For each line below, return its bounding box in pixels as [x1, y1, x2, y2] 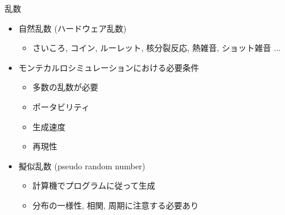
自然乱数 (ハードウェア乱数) [18, 22, 127, 34]
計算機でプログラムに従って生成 [32, 179, 155, 192]
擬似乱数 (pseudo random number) [18, 159, 145, 172]
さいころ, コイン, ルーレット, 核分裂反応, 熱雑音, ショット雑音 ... [32, 42, 281, 54]
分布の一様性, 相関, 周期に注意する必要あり [32, 199, 199, 211]
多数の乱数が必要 [32, 81, 99, 93]
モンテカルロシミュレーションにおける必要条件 [18, 61, 199, 73]
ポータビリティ [32, 100, 90, 112]
